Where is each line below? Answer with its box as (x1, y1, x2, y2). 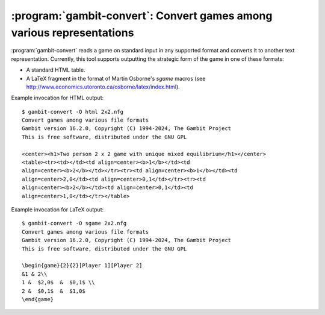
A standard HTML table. (26, 66, 85, 73)
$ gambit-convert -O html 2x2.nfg (22, 108, 123, 115)
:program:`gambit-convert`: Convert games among (11, 9, 273, 22)
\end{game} (22, 296, 54, 302)
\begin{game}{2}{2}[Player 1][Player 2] (22, 262, 143, 269)
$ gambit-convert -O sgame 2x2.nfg (22, 220, 127, 227)
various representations (11, 26, 134, 39)
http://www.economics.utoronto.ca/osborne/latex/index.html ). (26, 83, 180, 90)
